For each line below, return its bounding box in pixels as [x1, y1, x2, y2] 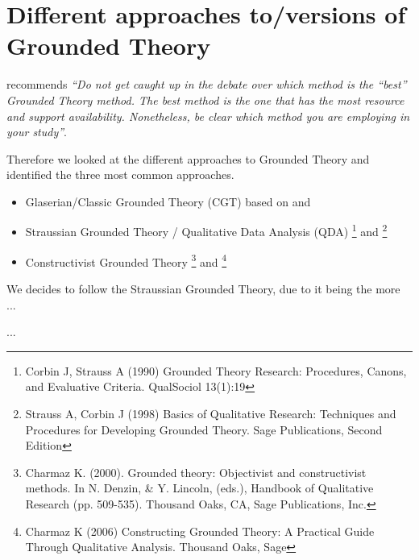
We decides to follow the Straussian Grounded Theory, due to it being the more [6, 280, 400, 297]
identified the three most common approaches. [6, 166, 234, 183]
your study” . [6, 123, 68, 140]
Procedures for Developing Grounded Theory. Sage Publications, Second [25, 421, 383, 438]
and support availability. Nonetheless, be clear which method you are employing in [6, 107, 410, 124]
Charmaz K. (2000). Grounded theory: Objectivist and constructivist [25, 463, 367, 480]
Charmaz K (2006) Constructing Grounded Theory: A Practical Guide [25, 522, 375, 539]
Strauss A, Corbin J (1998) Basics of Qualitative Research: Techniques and [25, 404, 396, 421]
